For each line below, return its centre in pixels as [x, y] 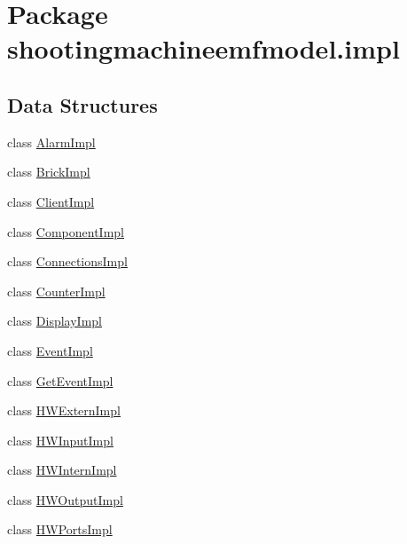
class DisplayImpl [55, 321]
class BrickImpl [49, 172]
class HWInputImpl [60, 440]
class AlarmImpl [51, 142]
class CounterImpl [56, 291]
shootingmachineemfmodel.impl [203, 48]
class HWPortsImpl [60, 529]
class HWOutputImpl [65, 499]
